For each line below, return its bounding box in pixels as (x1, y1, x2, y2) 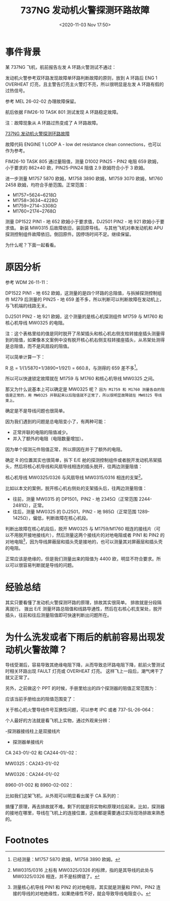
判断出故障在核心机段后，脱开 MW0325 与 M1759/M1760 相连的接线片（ (5, 525, 156, 531)
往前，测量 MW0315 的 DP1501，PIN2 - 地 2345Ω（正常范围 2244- (12, 496, 152, 502)
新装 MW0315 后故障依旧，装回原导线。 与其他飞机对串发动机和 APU (19, 225, 163, 231)
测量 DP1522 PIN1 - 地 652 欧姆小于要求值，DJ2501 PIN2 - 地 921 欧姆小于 (5, 218, 160, 224)
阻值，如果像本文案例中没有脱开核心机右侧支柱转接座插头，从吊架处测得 (14, 337, 165, 343)
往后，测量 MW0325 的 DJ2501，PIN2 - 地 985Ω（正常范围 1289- (12, 508, 150, 514)
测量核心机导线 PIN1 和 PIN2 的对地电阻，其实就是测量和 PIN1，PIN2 (12, 884, 155, 890)
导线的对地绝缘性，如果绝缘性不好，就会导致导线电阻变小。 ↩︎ (21, 890, 151, 896)
